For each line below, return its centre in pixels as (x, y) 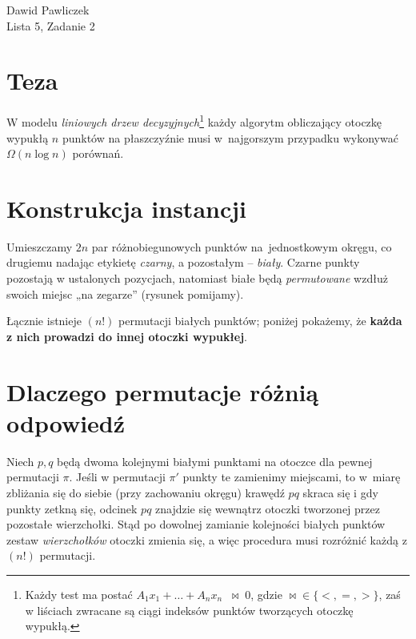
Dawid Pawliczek (48, 10)
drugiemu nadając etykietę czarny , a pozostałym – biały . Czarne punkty (183, 262)
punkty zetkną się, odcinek (72, 508)
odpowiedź (66, 422)
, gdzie (266, 594)
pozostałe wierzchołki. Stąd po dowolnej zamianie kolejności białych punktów (196, 524)
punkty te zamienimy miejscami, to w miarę (292, 477)
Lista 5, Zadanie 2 (51, 25)
